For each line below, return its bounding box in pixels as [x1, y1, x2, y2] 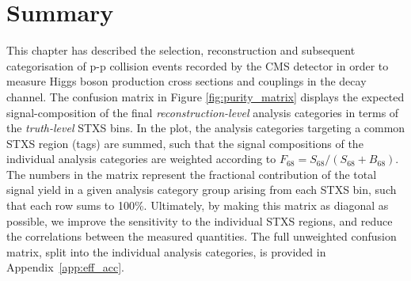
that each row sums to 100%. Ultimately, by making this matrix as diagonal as [6, 197, 389, 214]
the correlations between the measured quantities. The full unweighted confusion [6, 228, 397, 245]
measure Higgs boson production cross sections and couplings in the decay [6, 73, 367, 89]
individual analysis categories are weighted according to [6, 150, 276, 167]
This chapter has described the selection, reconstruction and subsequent [6, 42, 356, 59]
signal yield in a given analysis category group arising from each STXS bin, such [6, 181, 397, 198]
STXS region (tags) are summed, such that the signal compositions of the [6, 135, 363, 151]
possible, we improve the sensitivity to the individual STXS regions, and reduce [6, 212, 393, 229]
